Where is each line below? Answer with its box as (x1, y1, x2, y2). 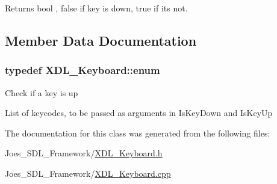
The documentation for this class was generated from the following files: (5, 126, 270, 139)
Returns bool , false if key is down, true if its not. (5, 2, 188, 14)
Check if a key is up (5, 86, 78, 99)
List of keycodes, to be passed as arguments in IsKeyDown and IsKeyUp (5, 106, 273, 119)
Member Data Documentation (5, 31, 197, 49)
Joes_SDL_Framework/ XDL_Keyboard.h (5, 147, 163, 159)
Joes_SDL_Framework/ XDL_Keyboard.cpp (5, 167, 171, 179)
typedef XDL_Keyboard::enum (5, 63, 160, 78)
